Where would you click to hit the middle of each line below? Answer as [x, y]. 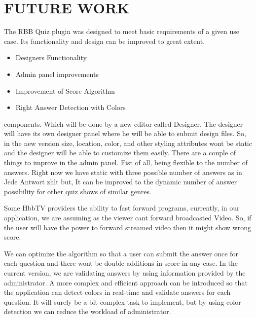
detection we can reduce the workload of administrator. [88, 311]
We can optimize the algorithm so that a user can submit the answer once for [121, 253]
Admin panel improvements [57, 74]
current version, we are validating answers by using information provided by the [125, 273]
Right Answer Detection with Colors [71, 107]
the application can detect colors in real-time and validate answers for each [117, 292]
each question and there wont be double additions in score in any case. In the [121, 263]
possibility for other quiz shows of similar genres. [78, 191]
